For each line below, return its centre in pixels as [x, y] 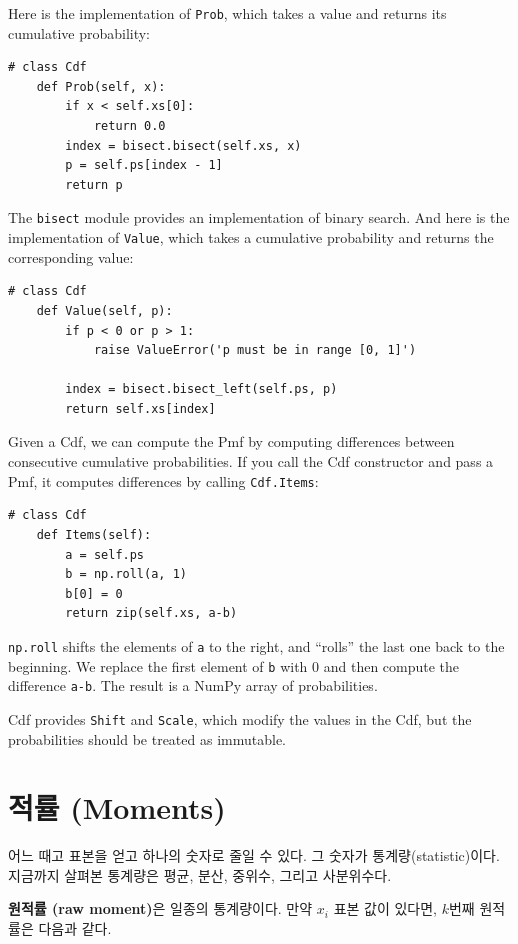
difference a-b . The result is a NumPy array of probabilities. [193, 685]
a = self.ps [105, 554]
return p [94, 184]
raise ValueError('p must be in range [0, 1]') [255, 350]
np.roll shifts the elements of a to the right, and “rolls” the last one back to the [256, 645]
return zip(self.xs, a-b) [151, 613]
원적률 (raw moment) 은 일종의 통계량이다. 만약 [160, 908]
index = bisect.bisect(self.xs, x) [183, 145]
